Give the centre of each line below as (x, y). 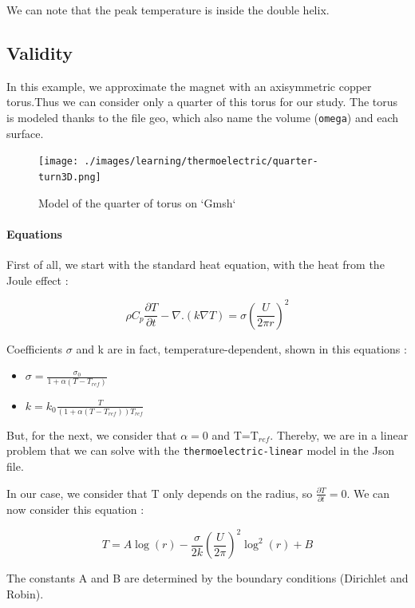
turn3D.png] (70, 177)
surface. (25, 133)
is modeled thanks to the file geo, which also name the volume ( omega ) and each (202, 117)
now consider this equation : (75, 509)
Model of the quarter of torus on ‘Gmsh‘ (137, 202)
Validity (40, 52)
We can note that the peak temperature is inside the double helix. (168, 10)
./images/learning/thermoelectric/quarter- (201, 162)
